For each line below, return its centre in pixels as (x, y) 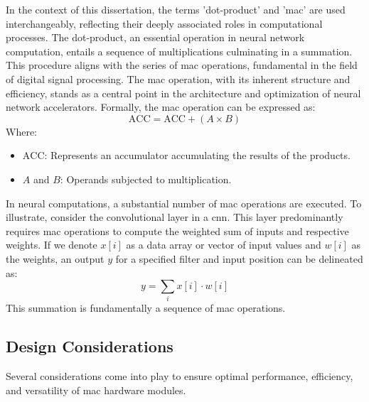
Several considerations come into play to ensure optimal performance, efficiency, (180, 376)
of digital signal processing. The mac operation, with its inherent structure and (178, 78)
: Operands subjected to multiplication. (146, 179)
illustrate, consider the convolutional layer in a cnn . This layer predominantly (175, 217)
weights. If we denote (52, 245)
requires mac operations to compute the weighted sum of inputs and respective (177, 230)
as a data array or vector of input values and (224, 245)
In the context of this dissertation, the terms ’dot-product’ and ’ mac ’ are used (176, 9)
